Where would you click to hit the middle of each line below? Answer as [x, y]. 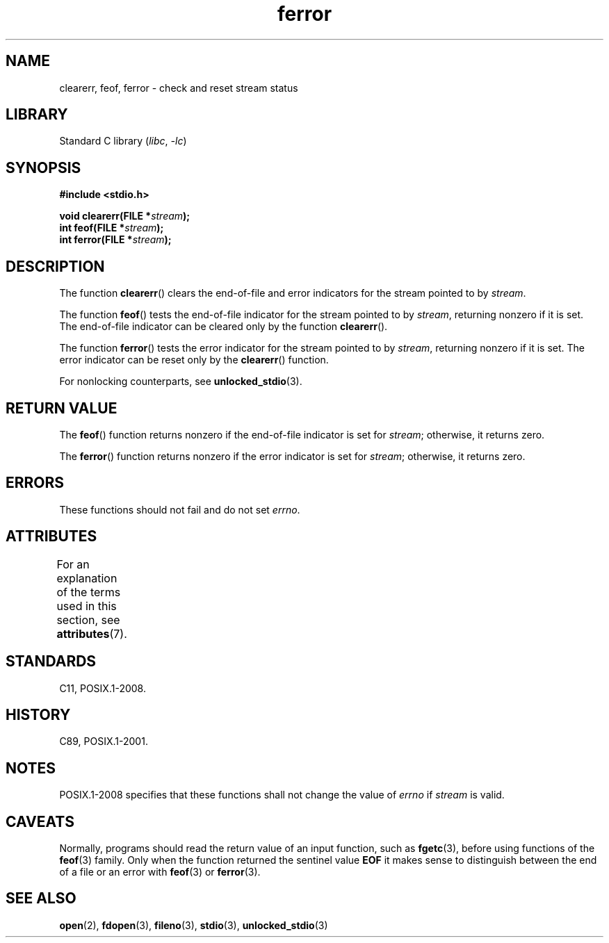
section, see [88, 620]
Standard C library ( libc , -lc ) [123, 141]
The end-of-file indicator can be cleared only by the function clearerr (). [224, 327]
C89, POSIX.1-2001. [104, 741]
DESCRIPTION [55, 266]
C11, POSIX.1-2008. [103, 688]
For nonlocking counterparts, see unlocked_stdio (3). [181, 382]
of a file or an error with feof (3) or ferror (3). [160, 872]
